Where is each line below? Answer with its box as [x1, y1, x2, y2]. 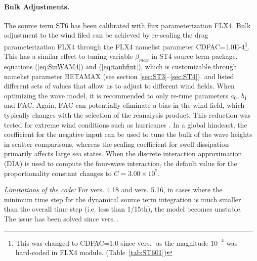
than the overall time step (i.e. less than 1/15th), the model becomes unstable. [4, 204, 242, 214]
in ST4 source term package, [151, 51, 238, 61]
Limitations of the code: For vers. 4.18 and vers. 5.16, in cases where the [4, 184, 223, 195]
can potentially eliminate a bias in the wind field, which [75, 100, 245, 110]
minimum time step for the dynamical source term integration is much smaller [4, 194, 241, 204]
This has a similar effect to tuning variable [4, 51, 133, 61]
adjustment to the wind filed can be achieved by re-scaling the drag [4, 30, 209, 40]
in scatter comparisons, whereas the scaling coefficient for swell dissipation [4, 138, 229, 149]
